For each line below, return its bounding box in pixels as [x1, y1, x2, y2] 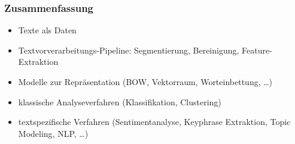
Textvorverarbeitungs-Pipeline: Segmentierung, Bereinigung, [18, 43, 239, 56]
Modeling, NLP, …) [18, 127, 89, 139]
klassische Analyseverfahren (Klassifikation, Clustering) [18, 95, 221, 108]
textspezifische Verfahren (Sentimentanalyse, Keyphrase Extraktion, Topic [18, 115, 291, 128]
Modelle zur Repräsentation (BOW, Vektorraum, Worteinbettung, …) [18, 76, 273, 87]
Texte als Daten [18, 24, 77, 36]
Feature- [242, 43, 272, 56]
